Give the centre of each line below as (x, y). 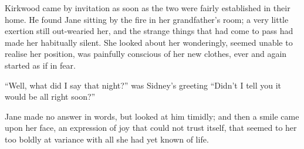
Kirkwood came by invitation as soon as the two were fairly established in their (148, 8)
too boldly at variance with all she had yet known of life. (107, 139)
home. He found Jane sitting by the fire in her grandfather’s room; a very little (147, 19)
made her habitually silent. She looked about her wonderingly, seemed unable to (149, 42)
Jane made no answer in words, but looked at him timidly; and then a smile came (152, 116)
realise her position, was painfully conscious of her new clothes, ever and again (146, 54)
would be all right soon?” (50, 96)
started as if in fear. (40, 65)
